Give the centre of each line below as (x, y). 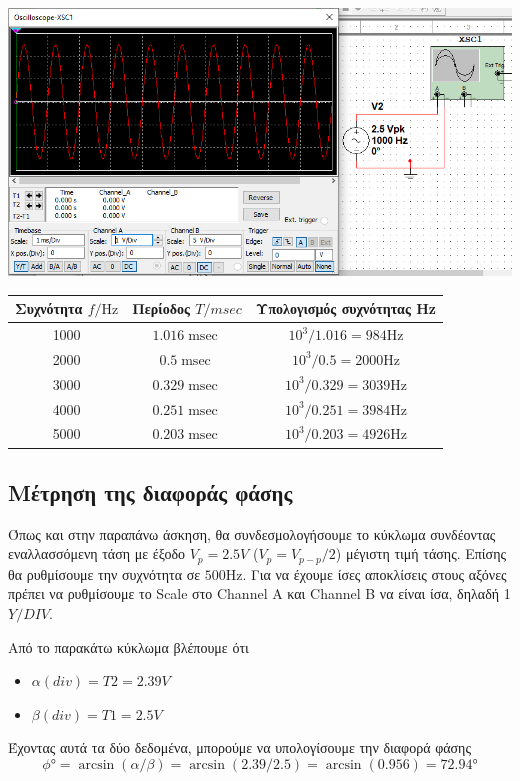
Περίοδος (161, 308)
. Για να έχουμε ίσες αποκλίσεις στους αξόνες (374, 573)
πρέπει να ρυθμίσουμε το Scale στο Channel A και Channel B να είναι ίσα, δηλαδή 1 (259, 593)
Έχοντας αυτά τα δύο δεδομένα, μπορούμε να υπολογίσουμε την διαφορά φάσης (239, 747)
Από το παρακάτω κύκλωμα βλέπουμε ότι (128, 646)
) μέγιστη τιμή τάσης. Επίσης (421, 553)
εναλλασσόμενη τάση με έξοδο (96, 553)
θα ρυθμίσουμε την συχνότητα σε (104, 573)
